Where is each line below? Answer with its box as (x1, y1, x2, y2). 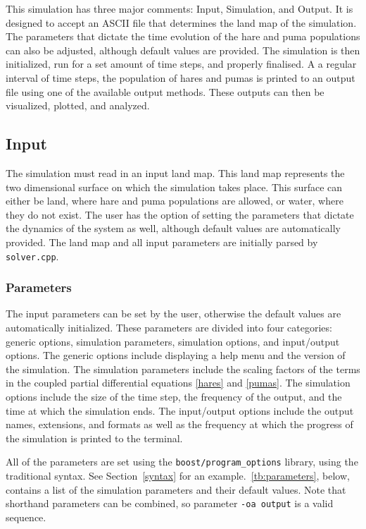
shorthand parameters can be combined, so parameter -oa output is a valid (6, 496, 334, 511)
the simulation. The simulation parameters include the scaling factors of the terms (6, 361, 360, 376)
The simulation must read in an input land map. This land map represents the (6, 165, 345, 180)
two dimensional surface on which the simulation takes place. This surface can (6, 179, 343, 194)
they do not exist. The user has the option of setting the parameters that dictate (6, 207, 354, 221)
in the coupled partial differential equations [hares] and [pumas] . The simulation (6, 375, 351, 390)
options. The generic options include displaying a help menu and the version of (6, 348, 346, 363)
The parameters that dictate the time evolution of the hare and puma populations (6, 29, 360, 44)
